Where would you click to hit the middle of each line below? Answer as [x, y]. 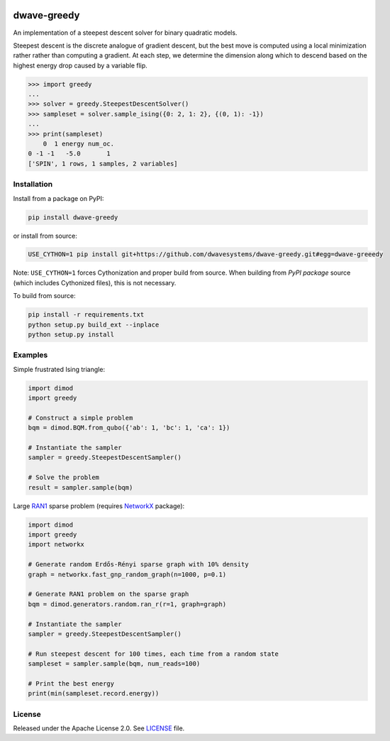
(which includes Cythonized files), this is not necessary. [95, 282]
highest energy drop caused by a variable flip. [80, 65]
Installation [33, 185]
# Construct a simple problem [80, 418]
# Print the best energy [71, 684]
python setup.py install [71, 335]
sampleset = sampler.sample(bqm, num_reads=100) [114, 664]
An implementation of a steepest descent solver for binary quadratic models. [125, 33]
